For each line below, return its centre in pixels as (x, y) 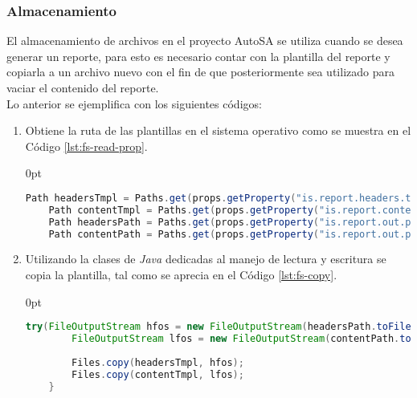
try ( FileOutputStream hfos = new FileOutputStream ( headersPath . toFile (218, 327)
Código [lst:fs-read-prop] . (86, 146)
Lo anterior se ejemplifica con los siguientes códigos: (134, 103)
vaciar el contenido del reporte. (83, 87)
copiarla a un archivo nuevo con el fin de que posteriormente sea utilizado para (200, 72)
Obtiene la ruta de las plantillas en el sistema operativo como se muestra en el (218, 130)
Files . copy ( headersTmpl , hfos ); (158, 362)
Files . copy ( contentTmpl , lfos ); (158, 374)
